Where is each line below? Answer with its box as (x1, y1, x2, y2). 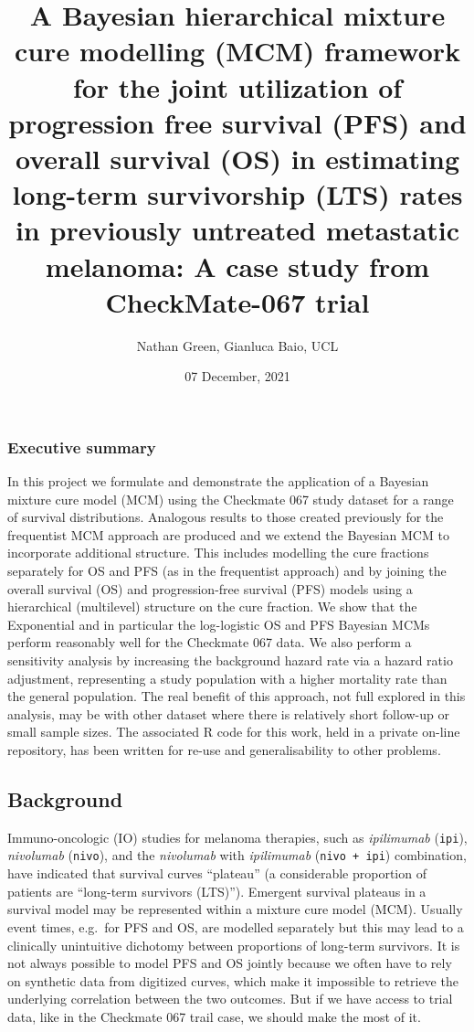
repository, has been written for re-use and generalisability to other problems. (7, 740, 441, 760)
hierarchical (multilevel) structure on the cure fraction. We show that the (7, 597, 417, 616)
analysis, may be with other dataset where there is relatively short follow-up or (7, 704, 449, 723)
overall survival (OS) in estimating (15, 139, 460, 176)
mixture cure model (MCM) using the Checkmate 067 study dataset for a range (7, 489, 454, 508)
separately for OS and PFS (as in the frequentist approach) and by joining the (7, 561, 447, 580)
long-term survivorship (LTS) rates (12, 176, 463, 213)
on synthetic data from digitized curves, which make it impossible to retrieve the (7, 971, 458, 990)
